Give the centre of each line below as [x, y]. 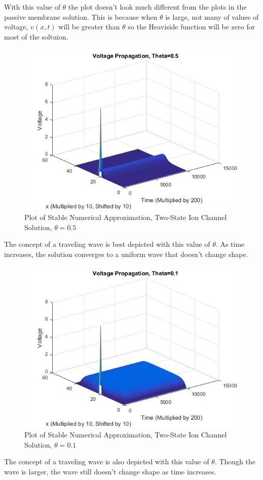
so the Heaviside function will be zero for [191, 27]
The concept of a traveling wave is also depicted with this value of [107, 461]
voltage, [16, 27]
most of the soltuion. [36, 36]
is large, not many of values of [212, 16]
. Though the [235, 461]
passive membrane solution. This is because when [81, 16]
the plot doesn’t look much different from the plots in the [157, 7]
